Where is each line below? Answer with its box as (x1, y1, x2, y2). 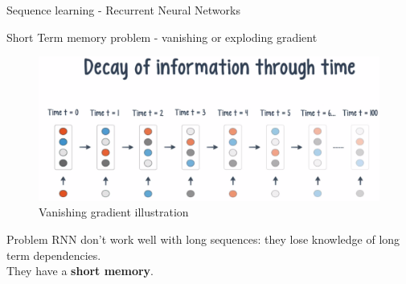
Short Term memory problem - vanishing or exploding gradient (6, 28, 318, 45)
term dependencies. (6, 246, 101, 263)
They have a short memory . (6, 262, 154, 279)
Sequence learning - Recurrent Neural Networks (6, 2, 240, 18)
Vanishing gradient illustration (39, 204, 189, 220)
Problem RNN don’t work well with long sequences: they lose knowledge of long (6, 231, 400, 248)
